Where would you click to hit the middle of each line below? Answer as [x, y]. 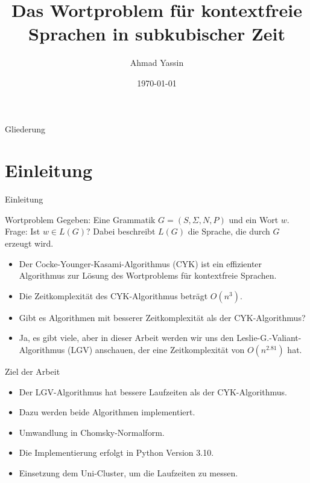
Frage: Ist [23, 231]
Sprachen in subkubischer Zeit [157, 34]
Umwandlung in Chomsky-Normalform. [92, 432]
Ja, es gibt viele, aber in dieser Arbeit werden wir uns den [126, 338]
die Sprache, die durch [229, 231]
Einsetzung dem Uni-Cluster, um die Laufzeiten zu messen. [128, 472]
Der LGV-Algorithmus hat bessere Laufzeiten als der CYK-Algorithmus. [153, 391]
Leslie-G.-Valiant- [269, 338]
